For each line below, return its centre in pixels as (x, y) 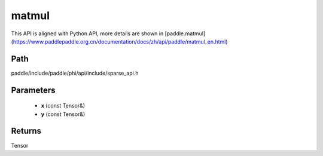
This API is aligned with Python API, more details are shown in (87, 33)
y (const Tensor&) (63, 114)
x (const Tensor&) (63, 106)
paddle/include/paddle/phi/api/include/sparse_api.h (75, 73)
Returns (26, 131)
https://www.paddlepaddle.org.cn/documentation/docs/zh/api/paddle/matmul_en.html (119, 41)
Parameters (33, 90)
